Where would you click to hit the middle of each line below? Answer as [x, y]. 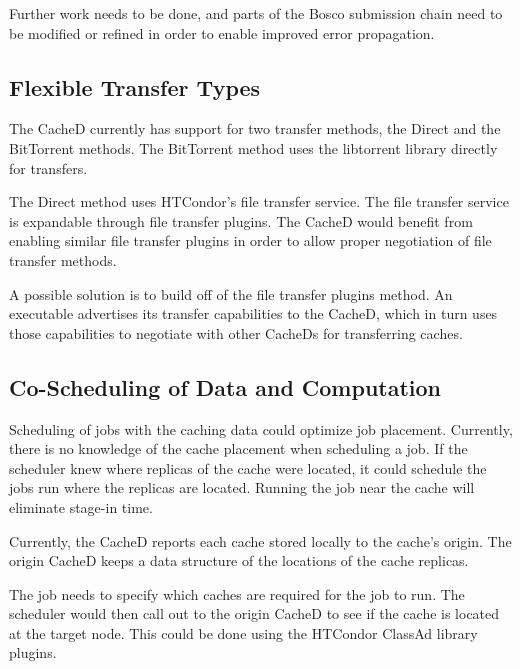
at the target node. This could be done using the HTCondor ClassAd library [243, 632]
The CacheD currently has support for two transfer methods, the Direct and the [255, 128]
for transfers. [48, 167]
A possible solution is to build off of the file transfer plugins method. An [231, 293]
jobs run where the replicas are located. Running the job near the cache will [242, 487]
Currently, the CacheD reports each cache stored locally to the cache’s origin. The [260, 540]
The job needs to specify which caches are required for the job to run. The [237, 593]
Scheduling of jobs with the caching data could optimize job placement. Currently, [261, 428]
